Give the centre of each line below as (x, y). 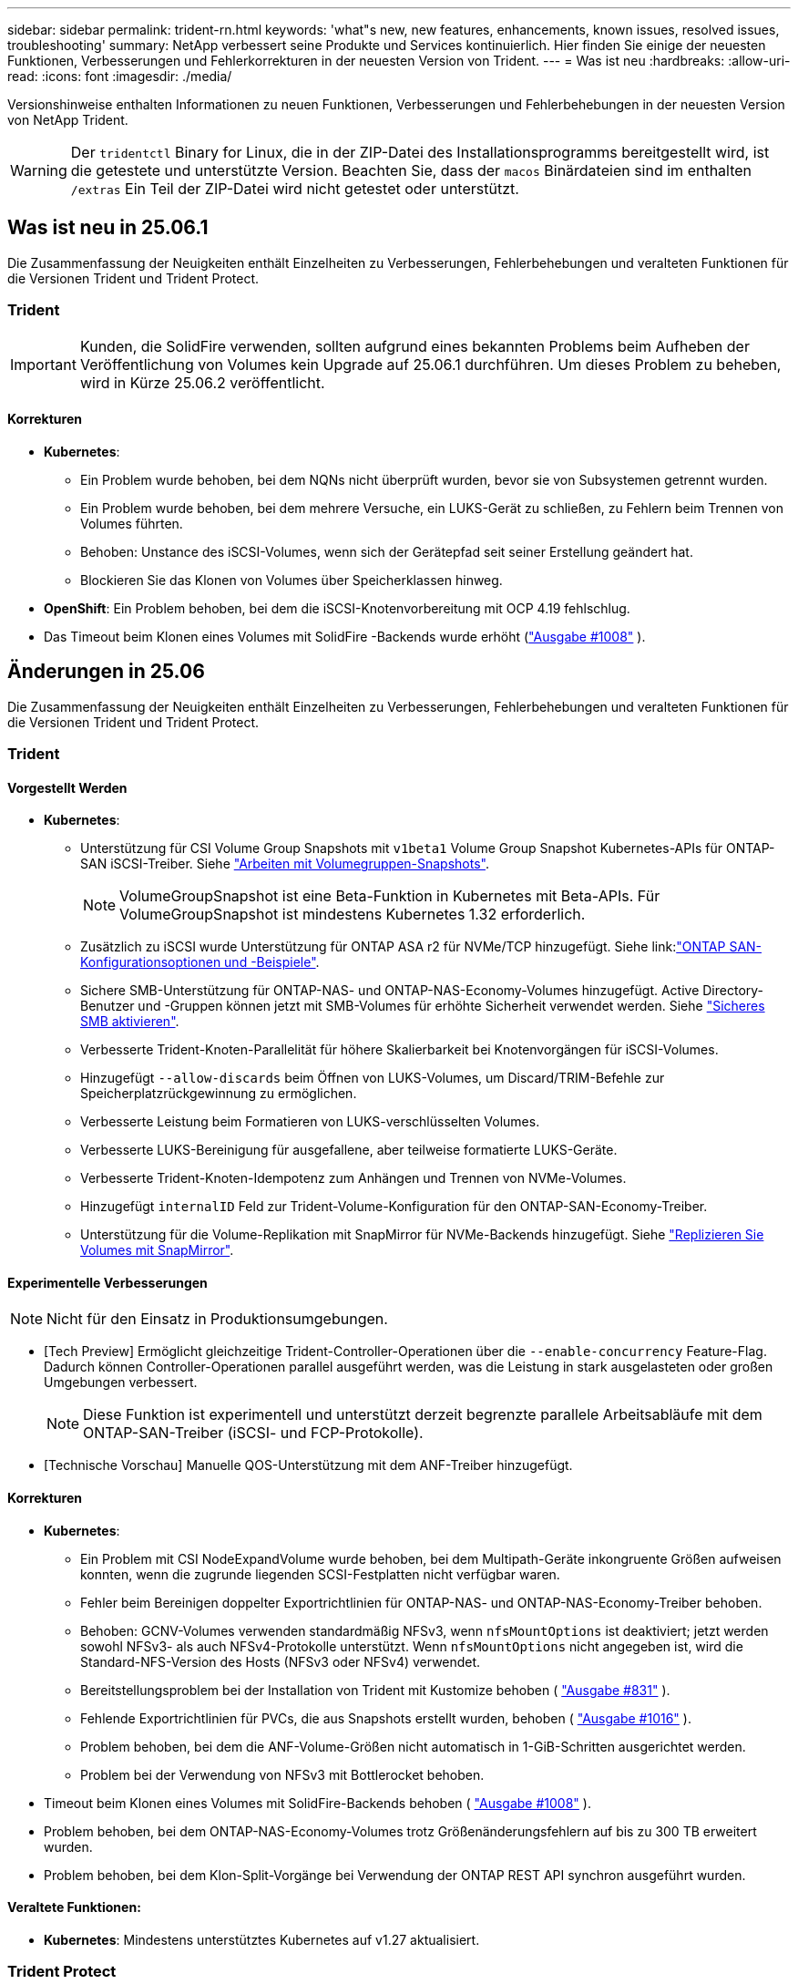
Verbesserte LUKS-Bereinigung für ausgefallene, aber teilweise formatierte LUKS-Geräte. (349, 1150)
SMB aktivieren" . (130, 1022)
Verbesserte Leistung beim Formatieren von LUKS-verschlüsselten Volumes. (310, 1122)
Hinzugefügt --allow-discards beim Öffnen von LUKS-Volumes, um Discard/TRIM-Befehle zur (373, 1078)
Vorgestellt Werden (67, 787)
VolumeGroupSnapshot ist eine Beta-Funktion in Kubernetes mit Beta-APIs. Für (390, 896)
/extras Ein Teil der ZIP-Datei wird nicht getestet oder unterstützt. (295, 189)
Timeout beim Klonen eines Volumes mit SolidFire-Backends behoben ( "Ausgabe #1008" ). (317, 1803)
